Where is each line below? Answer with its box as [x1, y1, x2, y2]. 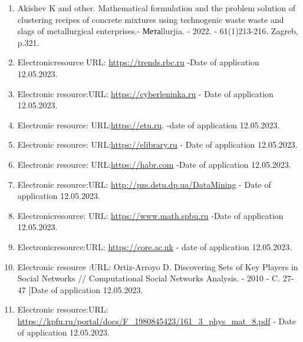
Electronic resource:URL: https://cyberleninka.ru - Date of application [17, 87, 274, 99]
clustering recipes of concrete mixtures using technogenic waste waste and [17, 13, 284, 25]
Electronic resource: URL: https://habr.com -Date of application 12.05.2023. [17, 158, 291, 170]
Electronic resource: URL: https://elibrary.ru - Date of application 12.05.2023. [17, 138, 298, 151]
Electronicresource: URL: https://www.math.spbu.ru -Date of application [17, 209, 284, 221]
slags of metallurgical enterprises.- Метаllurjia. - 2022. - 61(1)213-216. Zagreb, [17, 25, 298, 37]
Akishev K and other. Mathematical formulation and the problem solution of [17, 2, 296, 14]
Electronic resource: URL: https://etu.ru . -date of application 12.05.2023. [17, 118, 280, 131]
